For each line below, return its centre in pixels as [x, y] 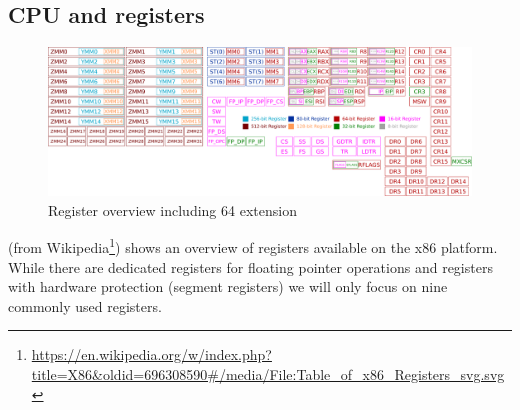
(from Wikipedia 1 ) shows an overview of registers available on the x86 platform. [253, 246]
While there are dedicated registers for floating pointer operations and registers [250, 266]
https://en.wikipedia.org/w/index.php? [151, 354]
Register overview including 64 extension [172, 209]
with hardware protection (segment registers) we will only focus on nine [228, 286]
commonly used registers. [85, 305]
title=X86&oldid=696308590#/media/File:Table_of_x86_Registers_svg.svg [268, 374]
